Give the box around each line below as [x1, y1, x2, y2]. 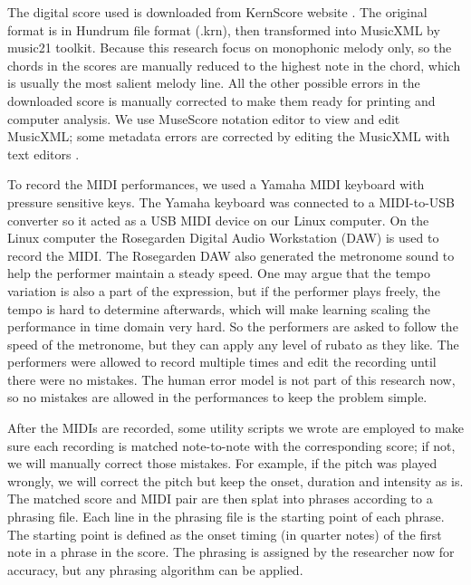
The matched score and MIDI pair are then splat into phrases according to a [7, 489, 433, 508]
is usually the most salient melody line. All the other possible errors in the [7, 73, 420, 92]
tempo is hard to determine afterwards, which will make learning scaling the [7, 299, 431, 318]
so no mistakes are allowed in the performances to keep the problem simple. [7, 388, 428, 407]
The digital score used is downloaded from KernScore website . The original [7, 3, 428, 21]
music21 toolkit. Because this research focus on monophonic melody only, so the [7, 38, 452, 57]
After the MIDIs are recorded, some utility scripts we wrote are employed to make [7, 418, 464, 437]
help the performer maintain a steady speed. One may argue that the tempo [7, 264, 430, 283]
